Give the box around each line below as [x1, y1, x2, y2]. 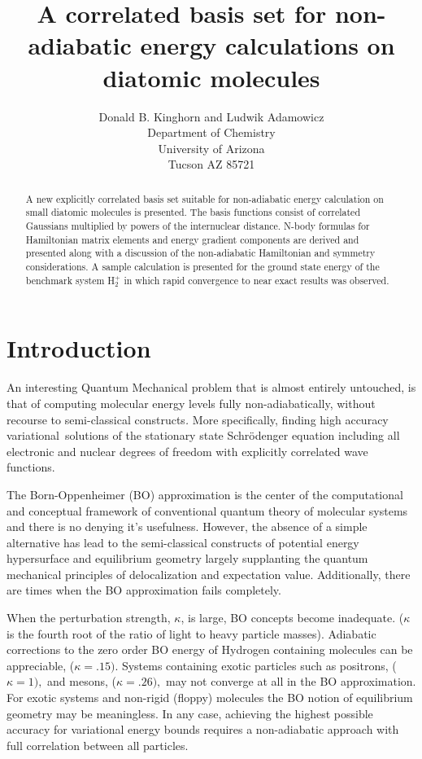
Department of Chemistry [147, 124, 276, 141]
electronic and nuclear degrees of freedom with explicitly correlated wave [7, 442, 368, 459]
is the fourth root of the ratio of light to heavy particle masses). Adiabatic [7, 625, 376, 642]
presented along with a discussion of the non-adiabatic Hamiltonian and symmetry [25, 246, 376, 260]
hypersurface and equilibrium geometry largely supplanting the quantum [7, 550, 368, 567]
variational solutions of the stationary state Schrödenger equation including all [7, 427, 400, 444]
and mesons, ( [47, 673, 117, 690]
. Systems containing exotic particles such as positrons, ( [115, 656, 397, 673]
